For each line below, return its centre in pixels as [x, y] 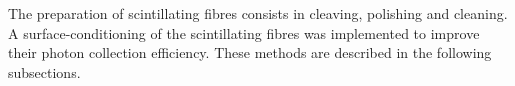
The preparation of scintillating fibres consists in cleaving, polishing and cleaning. [258, 13]
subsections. [44, 71]
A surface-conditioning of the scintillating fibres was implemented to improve [244, 32]
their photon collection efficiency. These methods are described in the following [250, 52]
